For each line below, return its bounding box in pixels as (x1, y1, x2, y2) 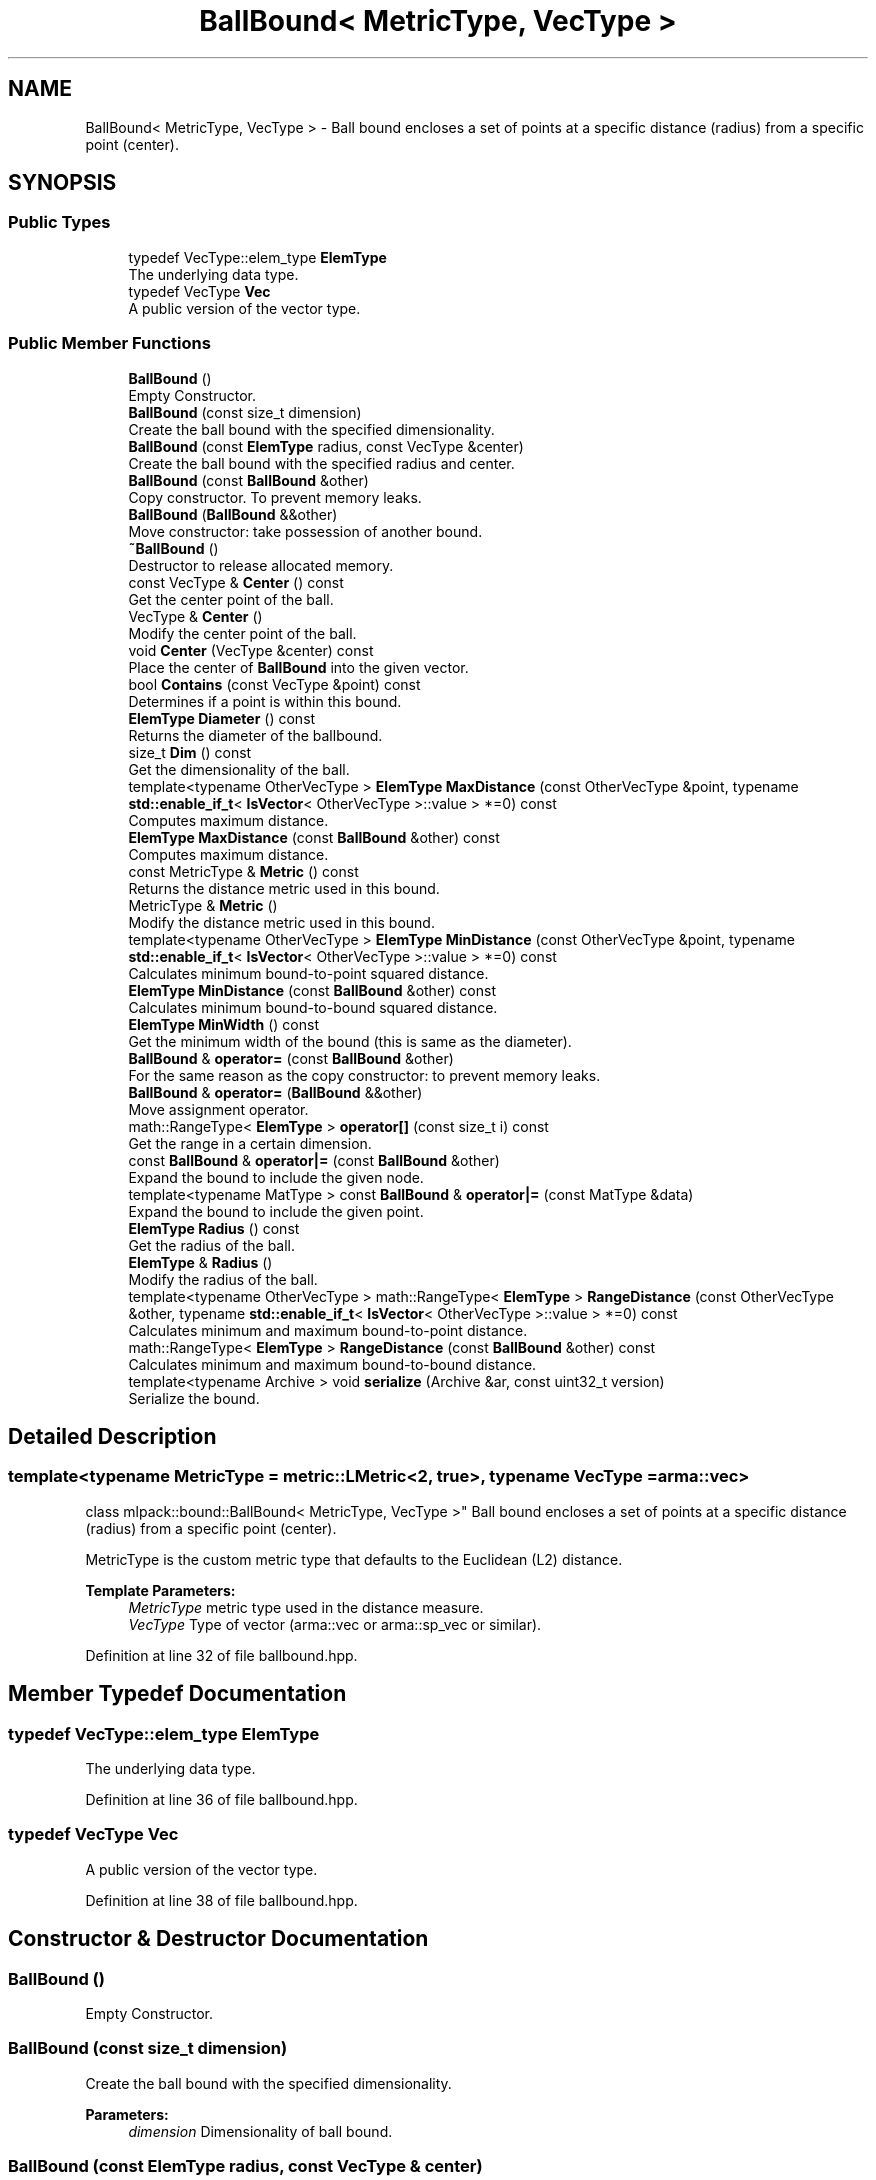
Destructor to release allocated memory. (128, 556, 394, 574)
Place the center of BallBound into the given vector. (128, 658, 469, 676)
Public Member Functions (8, 333, 211, 354)
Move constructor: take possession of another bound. (128, 522, 483, 540)
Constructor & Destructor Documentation (8, 1926, 429, 1952)
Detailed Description (8, 1423, 217, 1449)
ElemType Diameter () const (128, 709, 316, 727)
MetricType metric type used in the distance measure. (128, 1598, 484, 1616)
